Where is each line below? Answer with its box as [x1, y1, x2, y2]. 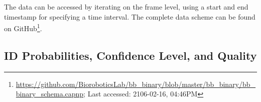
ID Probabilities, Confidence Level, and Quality [4, 47, 257, 63]
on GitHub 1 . [4, 22, 42, 33]
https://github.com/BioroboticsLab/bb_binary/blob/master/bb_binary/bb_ [16, 78, 256, 89]
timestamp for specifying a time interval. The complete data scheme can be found [4, 11, 255, 22]
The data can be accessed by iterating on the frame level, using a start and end [4, 2, 248, 12]
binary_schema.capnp [16, 88, 84, 99]
